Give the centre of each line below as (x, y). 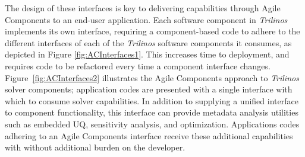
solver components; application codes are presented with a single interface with (149, 89)
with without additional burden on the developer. (95, 147)
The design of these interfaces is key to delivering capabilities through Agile (143, 8)
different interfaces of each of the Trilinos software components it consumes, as (148, 42)
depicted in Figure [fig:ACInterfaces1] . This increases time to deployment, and (147, 54)
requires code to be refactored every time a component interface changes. (138, 65)
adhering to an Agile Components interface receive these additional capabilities (149, 135)
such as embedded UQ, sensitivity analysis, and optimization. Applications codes (152, 124)
